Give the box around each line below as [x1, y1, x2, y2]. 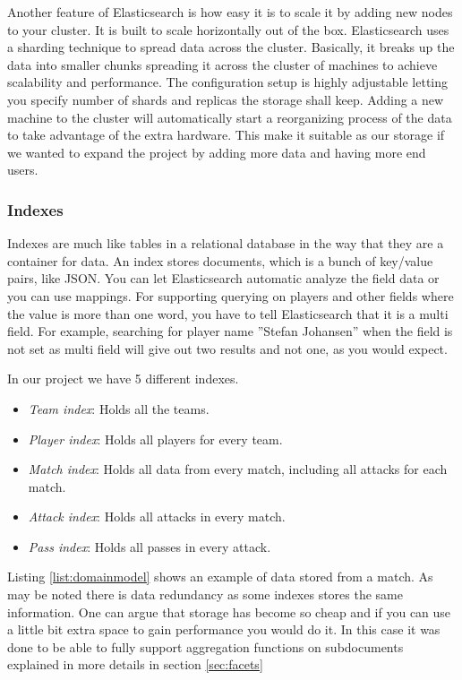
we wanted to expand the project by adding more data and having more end [7, 142, 426, 161]
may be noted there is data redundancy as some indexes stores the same [7, 585, 403, 604]
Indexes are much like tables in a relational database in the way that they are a [7, 234, 444, 253]
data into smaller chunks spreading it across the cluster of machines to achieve [7, 55, 438, 73]
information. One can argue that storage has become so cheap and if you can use [7, 602, 451, 621]
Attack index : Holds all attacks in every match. [28, 507, 286, 526]
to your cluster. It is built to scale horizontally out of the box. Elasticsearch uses [7, 20, 449, 39]
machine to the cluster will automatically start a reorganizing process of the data [7, 108, 452, 126]
